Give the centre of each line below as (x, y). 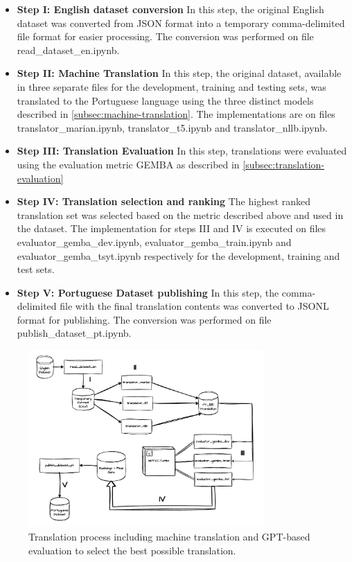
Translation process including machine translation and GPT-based (169, 537)
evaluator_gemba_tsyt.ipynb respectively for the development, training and (178, 255)
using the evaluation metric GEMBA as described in (128, 164)
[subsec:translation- (284, 164)
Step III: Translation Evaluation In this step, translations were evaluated (182, 151)
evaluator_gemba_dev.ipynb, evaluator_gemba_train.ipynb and (154, 242)
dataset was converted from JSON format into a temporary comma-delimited (181, 23)
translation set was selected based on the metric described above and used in (180, 214)
